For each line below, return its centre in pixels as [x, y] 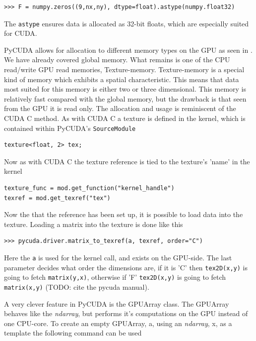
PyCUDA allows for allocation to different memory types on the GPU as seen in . [128, 50]
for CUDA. [21, 33]
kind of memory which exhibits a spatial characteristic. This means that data [122, 79]
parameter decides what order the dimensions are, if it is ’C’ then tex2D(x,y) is [126, 267]
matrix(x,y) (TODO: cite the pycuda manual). [77, 286]
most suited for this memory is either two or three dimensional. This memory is [125, 89]
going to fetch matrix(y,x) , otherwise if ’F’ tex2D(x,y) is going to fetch [115, 277]
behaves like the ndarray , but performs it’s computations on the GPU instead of [126, 313]
